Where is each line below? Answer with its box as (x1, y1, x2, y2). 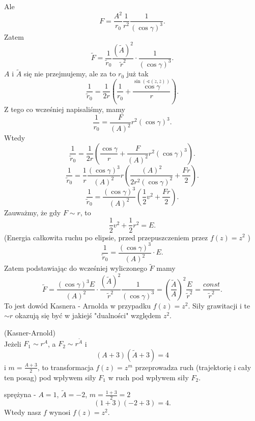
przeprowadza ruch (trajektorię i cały (135, 361, 251, 372)
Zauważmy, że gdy (4, 207, 61, 217)
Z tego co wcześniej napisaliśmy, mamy (4, 104, 125, 115)
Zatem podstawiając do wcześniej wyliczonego (4, 263, 147, 273)
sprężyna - (4, 389, 36, 400)
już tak (126, 68, 149, 79)
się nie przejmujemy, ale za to (23, 68, 116, 79)
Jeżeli (4, 338, 21, 349)
